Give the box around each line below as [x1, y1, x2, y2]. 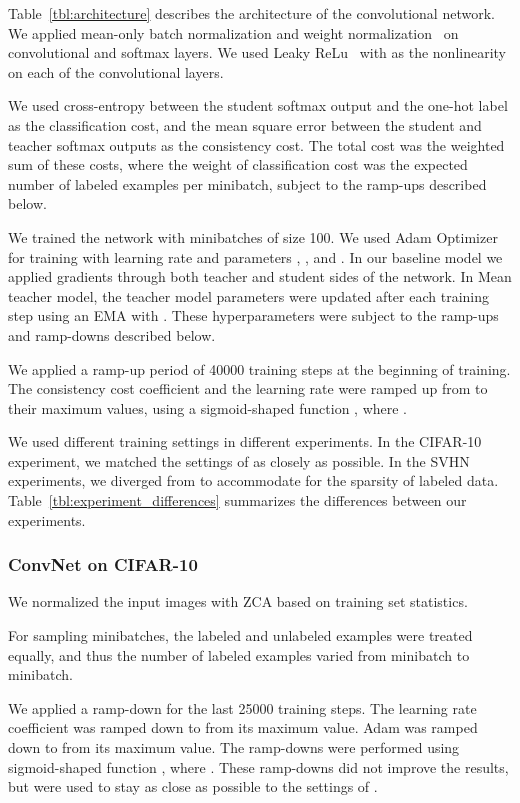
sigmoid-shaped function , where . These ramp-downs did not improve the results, [8, 756, 509, 777]
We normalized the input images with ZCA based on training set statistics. [8, 591, 468, 612]
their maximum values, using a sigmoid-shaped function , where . [8, 397, 407, 418]
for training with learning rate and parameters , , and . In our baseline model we [8, 246, 503, 267]
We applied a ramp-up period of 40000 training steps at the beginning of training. [8, 358, 511, 379]
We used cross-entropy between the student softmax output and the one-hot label [8, 95, 508, 116]
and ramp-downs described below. [8, 324, 216, 345]
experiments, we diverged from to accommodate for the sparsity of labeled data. [8, 470, 499, 491]
